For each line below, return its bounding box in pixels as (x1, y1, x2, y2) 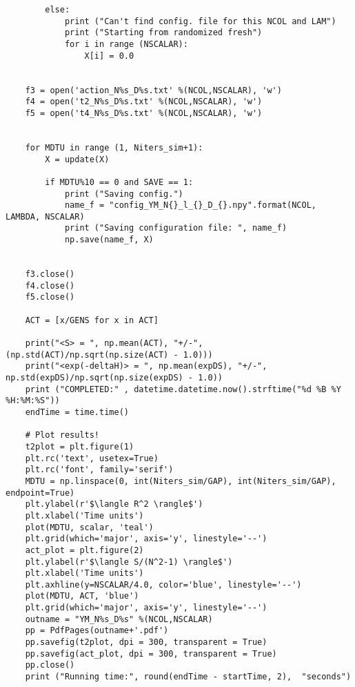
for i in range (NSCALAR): (64, 39, 188, 49)
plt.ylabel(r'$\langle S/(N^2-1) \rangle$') (25, 557, 233, 567)
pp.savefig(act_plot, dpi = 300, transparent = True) (25, 648, 277, 659)
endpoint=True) (6, 487, 75, 498)
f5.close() (25, 292, 75, 302)
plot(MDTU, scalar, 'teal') (25, 522, 154, 532)
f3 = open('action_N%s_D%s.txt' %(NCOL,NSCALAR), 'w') (25, 85, 282, 95)
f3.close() (25, 269, 75, 280)
